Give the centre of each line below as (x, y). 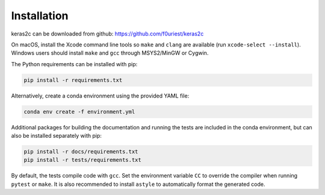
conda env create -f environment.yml (79, 112)
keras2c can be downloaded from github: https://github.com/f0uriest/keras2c (107, 34)
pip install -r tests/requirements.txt (82, 160)
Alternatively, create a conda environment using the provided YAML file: (100, 96)
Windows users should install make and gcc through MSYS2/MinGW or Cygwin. (110, 53)
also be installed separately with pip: (56, 136)
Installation (40, 16)
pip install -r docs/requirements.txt (81, 152)
